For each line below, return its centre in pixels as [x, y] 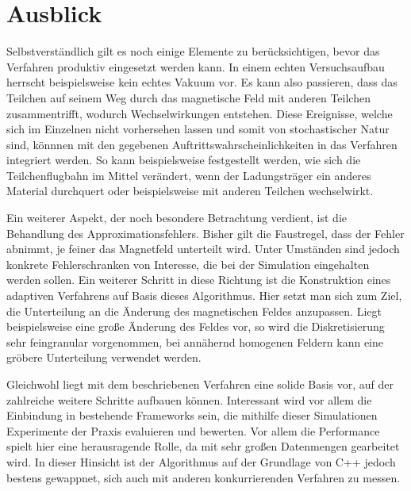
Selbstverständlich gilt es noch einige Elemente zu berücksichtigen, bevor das [193, 51]
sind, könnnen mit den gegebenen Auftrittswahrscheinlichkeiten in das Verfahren [202, 144]
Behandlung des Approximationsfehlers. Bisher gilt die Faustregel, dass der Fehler [205, 233]
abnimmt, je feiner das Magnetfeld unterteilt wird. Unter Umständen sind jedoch [203, 249]
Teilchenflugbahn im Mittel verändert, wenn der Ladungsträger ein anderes [189, 175]
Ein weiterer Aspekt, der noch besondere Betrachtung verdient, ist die [177, 218]
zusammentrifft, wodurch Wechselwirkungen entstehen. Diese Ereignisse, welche [200, 113]
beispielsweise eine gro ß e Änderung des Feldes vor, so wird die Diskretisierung [196, 326]
